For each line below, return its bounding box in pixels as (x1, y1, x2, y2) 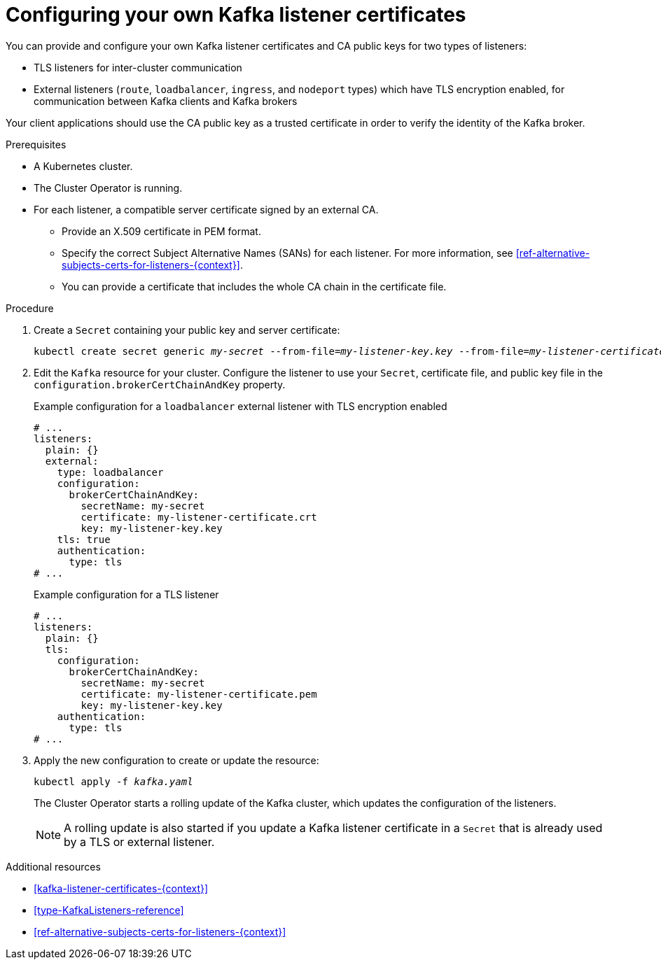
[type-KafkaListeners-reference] (34, 903, 184, 916)
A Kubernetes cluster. (34, 160, 133, 172)
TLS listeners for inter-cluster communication (34, 61, 242, 73)
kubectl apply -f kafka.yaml (34, 775, 193, 787)
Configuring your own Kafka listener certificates (6, 3, 466, 27)
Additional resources (6, 860, 101, 873)
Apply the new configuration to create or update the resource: (34, 754, 319, 766)
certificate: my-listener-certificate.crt (81, 511, 317, 523)
